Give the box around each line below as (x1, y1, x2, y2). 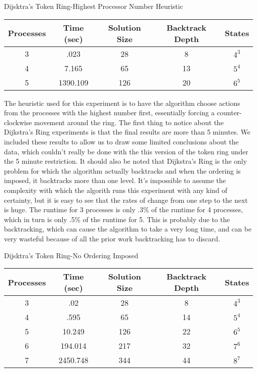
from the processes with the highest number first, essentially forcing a (4, 107, 215, 118)
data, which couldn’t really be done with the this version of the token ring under (4, 146, 249, 156)
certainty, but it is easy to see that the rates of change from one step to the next (4, 194, 248, 205)
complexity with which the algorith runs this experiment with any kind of (4, 185, 227, 195)
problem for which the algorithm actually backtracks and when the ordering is (4, 165, 241, 176)
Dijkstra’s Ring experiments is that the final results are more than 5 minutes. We (4, 127, 251, 137)
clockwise (4, 117, 32, 127)
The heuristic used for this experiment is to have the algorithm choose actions (4, 97, 240, 108)
